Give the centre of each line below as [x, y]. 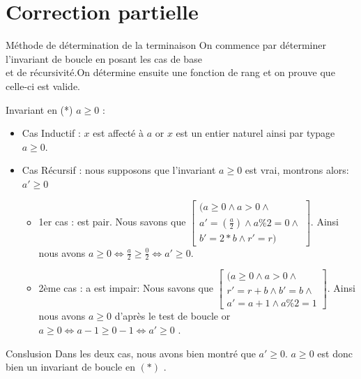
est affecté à [118, 133]
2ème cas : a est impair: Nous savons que [126, 288]
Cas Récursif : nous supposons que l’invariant [119, 170]
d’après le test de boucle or [172, 316]
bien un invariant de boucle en [70, 367]
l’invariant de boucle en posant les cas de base [104, 58]
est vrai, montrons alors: [297, 170]
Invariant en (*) [39, 109]
